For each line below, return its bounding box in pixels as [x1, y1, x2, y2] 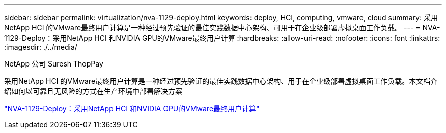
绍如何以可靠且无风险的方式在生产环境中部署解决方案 [4, 87, 182, 95]
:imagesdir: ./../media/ [4, 43, 77, 51]
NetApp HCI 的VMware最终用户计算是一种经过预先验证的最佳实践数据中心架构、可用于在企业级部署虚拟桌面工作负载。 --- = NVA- [4, 23, 440, 32]
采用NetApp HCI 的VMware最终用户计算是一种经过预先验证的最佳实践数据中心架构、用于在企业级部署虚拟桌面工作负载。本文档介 [4, 77, 438, 85]
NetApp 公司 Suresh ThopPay [4, 59, 103, 68]
